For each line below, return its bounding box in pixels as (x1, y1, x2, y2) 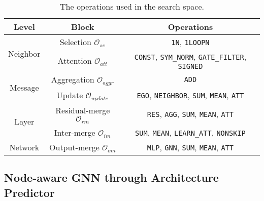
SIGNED (178, 62, 203, 70)
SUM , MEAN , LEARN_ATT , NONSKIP (135, 126, 246, 138)
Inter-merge (54, 126, 95, 138)
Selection (59, 36, 91, 48)
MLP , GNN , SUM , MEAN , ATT (147, 141, 234, 153)
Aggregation (51, 73, 94, 85)
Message (10, 81, 39, 93)
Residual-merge (55, 104, 110, 116)
